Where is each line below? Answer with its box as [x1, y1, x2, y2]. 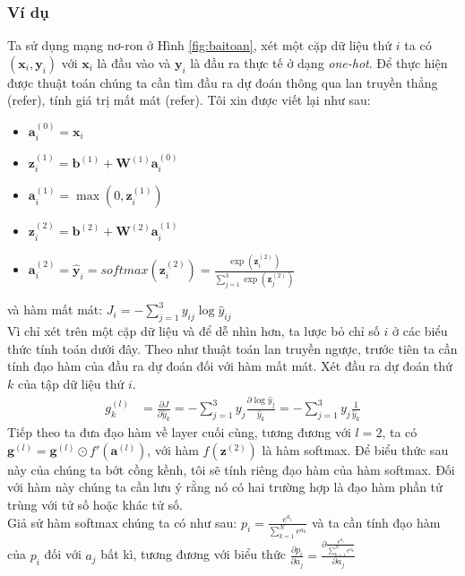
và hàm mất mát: [7, 300, 103, 319]
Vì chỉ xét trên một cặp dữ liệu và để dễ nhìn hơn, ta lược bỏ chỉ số [7, 322, 380, 340]
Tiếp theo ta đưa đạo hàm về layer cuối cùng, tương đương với [7, 423, 351, 442]
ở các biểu [392, 322, 448, 340]
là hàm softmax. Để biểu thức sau [262, 440, 449, 459]
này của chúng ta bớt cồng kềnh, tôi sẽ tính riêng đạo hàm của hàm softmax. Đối [7, 460, 455, 478]
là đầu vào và [97, 53, 171, 72]
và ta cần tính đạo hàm [311, 512, 441, 531]
